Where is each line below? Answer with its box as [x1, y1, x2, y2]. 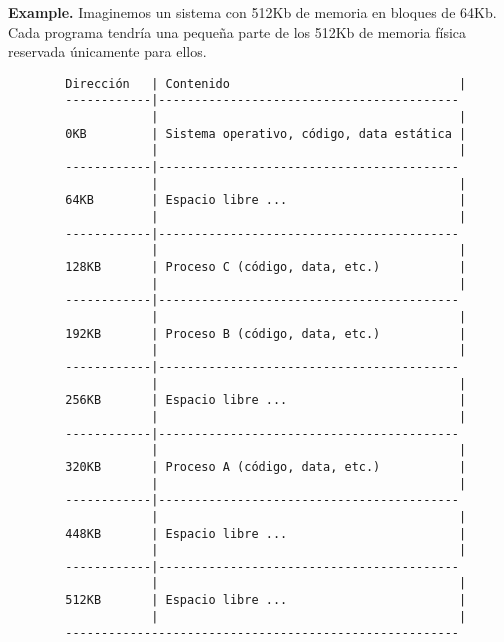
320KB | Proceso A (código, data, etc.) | [65, 459, 467, 474]
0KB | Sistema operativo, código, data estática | [65, 126, 467, 141]
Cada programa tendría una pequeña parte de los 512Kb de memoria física [8, 21, 467, 42]
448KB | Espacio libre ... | [65, 526, 467, 541]
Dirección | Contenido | [65, 76, 467, 91]
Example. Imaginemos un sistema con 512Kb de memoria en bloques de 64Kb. [8, 2, 497, 22]
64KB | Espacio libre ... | [65, 193, 467, 208]
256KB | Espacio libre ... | [65, 393, 467, 408]
